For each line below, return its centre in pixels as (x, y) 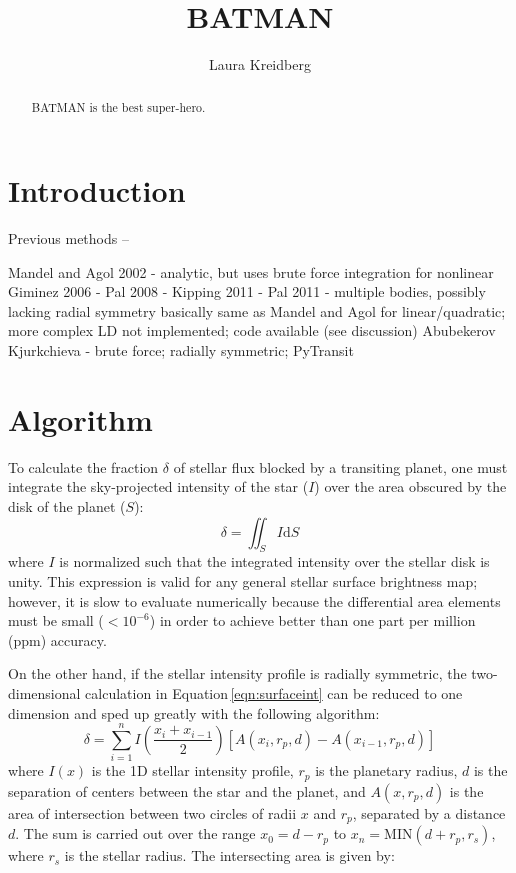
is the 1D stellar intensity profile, (192, 770)
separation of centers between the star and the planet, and (187, 790)
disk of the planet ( (67, 505)
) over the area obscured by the (410, 486)
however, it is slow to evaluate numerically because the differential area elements (254, 600)
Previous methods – (68, 238)
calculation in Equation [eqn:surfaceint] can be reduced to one (274, 692)
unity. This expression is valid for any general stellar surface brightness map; (243, 580)
